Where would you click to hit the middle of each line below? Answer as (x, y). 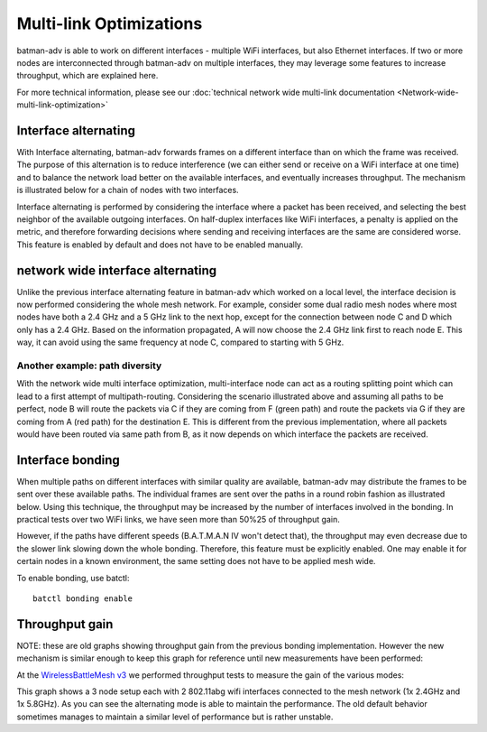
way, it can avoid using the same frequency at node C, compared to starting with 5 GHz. (180, 342)
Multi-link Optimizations (110, 23)
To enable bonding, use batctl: (73, 578)
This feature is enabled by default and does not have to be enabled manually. (160, 245)
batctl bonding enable (83, 598)
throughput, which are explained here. (87, 76)
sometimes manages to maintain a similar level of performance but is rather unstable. (175, 717)
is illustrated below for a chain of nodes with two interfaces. (128, 190)
